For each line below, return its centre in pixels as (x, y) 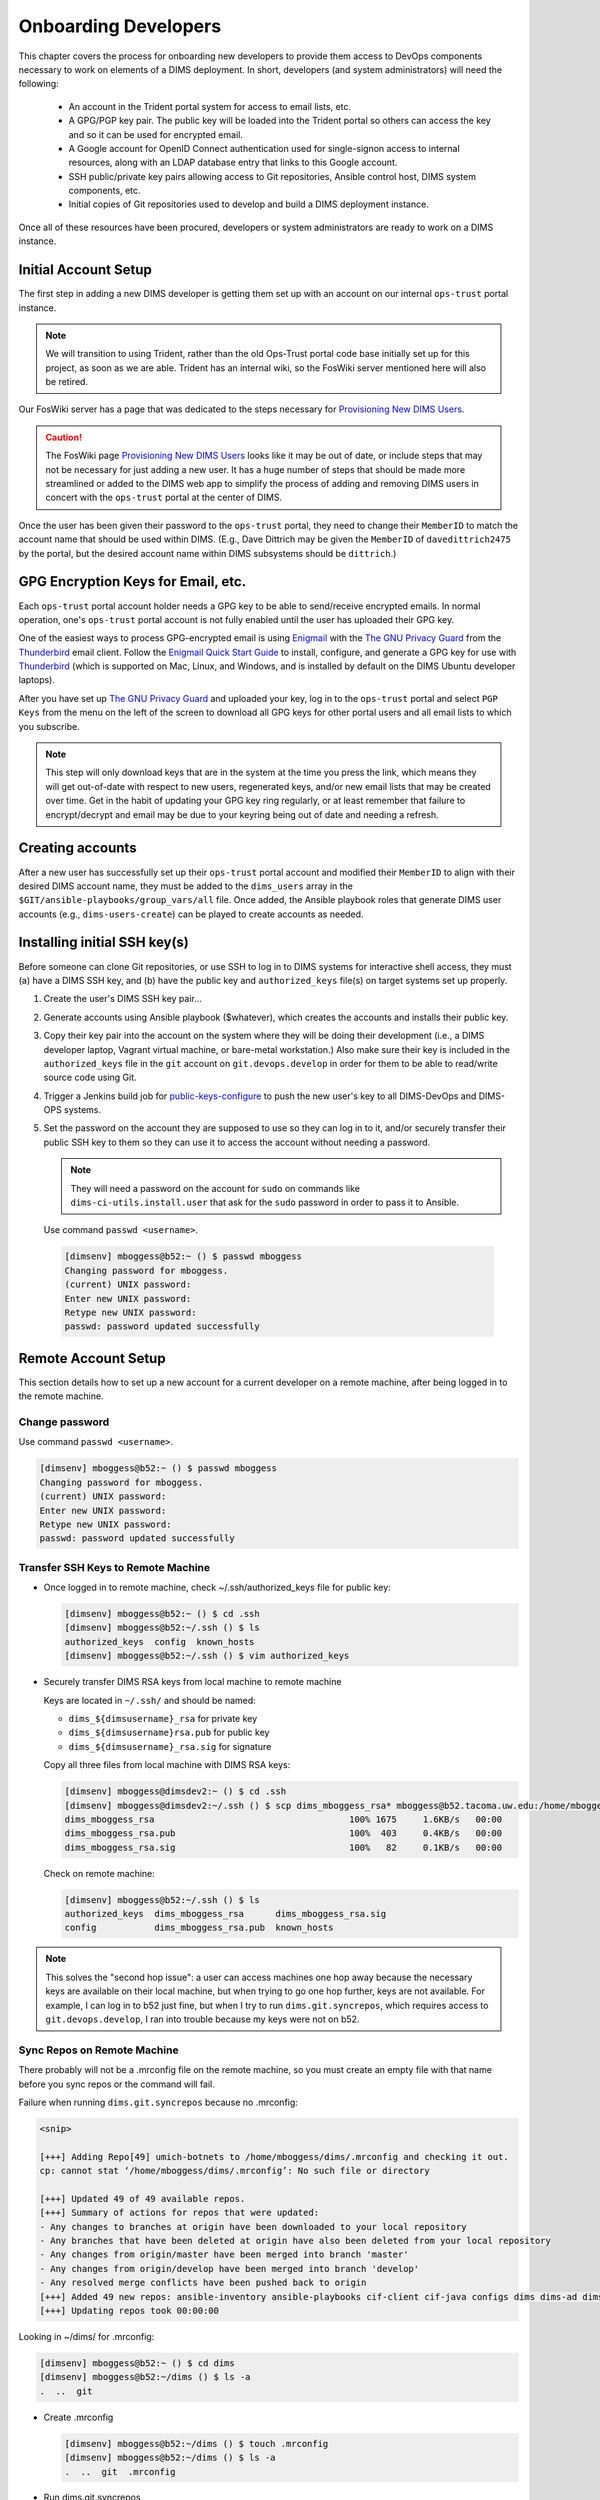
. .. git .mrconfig (120, 2471)
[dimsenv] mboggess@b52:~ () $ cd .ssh (162, 1614)
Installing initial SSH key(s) (104, 942)
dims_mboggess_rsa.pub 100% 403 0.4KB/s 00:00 (283, 1833)
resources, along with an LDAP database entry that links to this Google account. (233, 162)
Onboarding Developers (120, 26)
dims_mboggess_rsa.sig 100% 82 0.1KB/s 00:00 (283, 1847)
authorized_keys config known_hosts (159, 1641)
